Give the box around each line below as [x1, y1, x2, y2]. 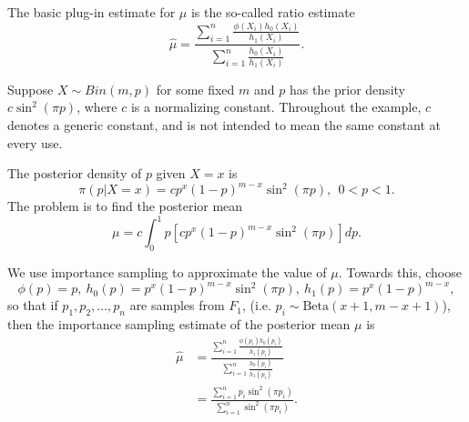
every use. [7, 133, 63, 152]
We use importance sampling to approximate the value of [7, 263, 327, 282]
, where [76, 97, 117, 116]
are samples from [129, 296, 225, 315]
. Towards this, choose [338, 263, 462, 282]
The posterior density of [7, 164, 142, 183]
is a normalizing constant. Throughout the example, [130, 97, 422, 116]
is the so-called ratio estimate [190, 3, 355, 21]
